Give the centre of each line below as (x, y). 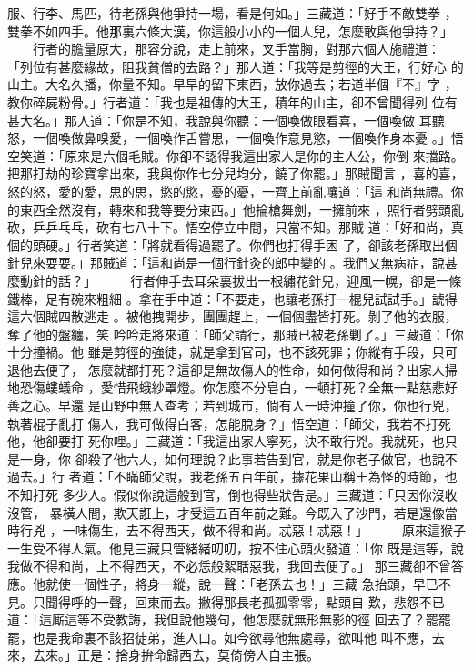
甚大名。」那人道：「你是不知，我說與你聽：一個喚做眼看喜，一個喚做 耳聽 (226, 120)
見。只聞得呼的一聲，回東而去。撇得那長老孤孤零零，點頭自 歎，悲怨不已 (226, 601)
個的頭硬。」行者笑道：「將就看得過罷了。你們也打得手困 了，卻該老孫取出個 (232, 244)
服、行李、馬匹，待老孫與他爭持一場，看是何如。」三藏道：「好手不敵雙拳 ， (232, 13)
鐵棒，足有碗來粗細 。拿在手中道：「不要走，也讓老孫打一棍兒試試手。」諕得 (232, 298)
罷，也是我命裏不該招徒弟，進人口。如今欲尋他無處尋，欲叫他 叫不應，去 (226, 637)
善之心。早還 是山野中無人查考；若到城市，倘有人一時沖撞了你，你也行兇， (232, 406)
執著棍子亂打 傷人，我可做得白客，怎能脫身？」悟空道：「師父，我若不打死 (229, 423)
